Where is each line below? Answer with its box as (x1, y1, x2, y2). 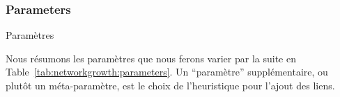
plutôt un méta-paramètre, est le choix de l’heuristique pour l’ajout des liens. (6, 78, 335, 92)
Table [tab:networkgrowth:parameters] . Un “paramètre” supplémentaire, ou (6, 64, 328, 79)
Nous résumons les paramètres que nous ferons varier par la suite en (6, 51, 296, 65)
